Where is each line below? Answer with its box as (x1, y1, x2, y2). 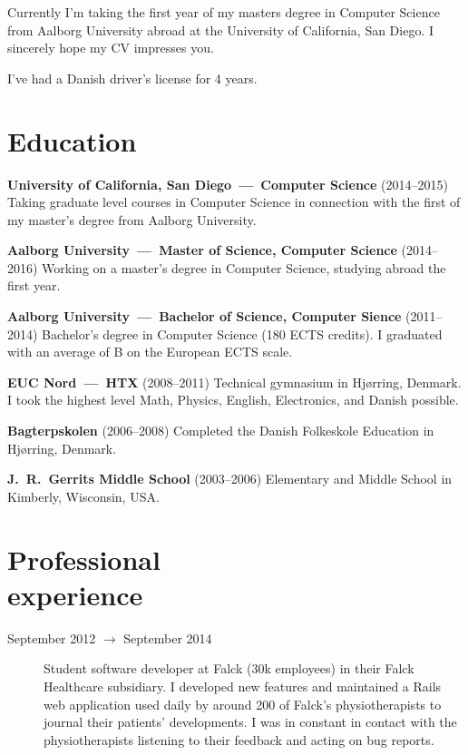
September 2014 (123, 628, 212, 647)
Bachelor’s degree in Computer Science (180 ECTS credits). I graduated (42, 324, 443, 343)
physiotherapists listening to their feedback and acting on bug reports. (44, 730, 434, 749)
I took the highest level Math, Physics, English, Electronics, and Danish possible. (7, 390, 459, 409)
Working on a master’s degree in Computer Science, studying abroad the (42, 258, 446, 277)
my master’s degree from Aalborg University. (7, 210, 257, 229)
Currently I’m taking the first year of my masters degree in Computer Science (7, 3, 440, 21)
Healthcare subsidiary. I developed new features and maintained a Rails (44, 676, 442, 695)
